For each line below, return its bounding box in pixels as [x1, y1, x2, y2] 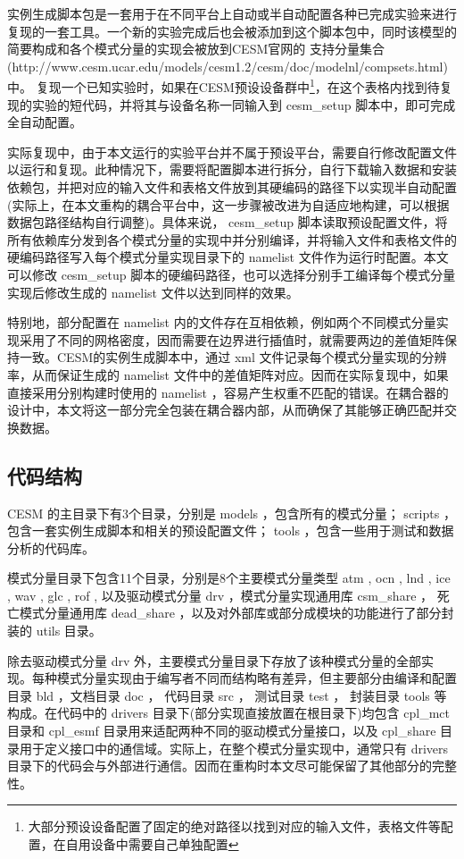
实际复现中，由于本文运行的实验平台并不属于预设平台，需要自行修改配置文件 [7, 142, 457, 161]
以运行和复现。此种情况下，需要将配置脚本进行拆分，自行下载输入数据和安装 [7, 160, 457, 179]
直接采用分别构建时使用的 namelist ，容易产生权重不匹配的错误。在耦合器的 [7, 383, 449, 401]
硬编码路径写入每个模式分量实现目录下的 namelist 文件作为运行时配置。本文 [7, 248, 449, 266]
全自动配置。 [7, 113, 82, 131]
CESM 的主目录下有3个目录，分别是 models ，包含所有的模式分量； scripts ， [7, 503, 456, 522]
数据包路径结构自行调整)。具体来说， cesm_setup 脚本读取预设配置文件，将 [7, 213, 448, 232]
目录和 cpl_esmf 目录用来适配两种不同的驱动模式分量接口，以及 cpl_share [7, 721, 436, 740]
